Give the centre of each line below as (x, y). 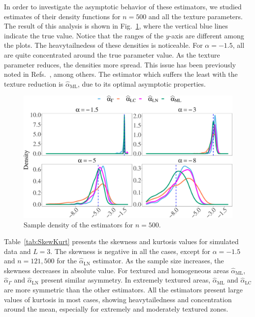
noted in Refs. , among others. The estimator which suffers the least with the (121, 74)
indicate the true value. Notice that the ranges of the (84, 35)
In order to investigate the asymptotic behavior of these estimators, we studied (123, 6)
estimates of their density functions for (62, 16)
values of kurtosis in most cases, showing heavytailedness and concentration (118, 299)
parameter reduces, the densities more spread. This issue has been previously (120, 64)
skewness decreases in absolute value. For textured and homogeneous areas (116, 270)
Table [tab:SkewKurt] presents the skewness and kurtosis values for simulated (121, 241)
